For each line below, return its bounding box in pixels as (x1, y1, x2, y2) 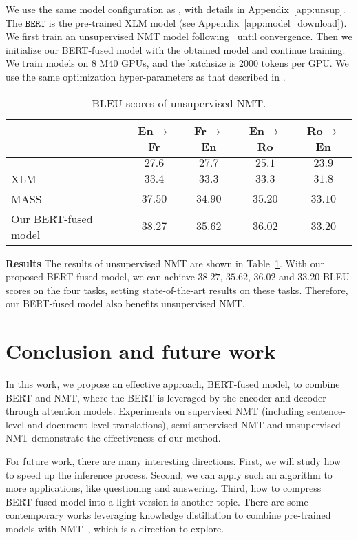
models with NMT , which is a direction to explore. (6, 521, 224, 535)
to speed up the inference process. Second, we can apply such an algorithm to (6, 467, 333, 481)
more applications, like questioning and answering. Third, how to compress (6, 481, 322, 495)
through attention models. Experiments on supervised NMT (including (6, 404, 304, 418)
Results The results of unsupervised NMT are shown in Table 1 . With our (6, 256, 325, 270)
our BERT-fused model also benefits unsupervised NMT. (6, 296, 245, 311)
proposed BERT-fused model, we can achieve (6, 269, 195, 284)
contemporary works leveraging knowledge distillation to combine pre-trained (6, 508, 331, 522)
